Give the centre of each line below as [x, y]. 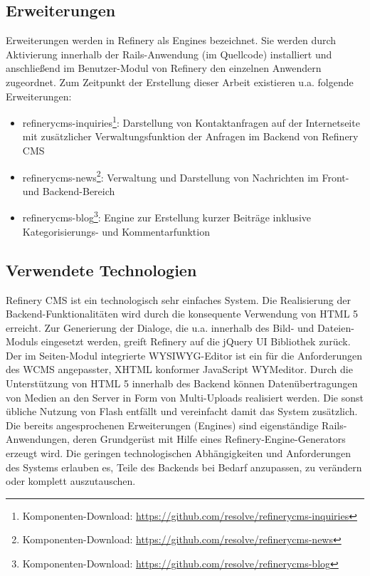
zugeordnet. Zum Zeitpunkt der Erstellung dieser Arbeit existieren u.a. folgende [180, 82]
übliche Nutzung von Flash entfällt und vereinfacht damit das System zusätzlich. [182, 411]
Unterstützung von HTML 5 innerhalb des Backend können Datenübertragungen [182, 383]
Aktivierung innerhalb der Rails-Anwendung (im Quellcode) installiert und [169, 54]
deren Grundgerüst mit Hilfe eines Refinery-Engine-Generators [209, 439]
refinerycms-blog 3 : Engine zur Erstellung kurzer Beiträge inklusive [166, 216]
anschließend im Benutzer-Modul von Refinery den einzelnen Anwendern [164, 68]
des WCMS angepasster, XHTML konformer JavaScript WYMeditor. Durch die [179, 369]
